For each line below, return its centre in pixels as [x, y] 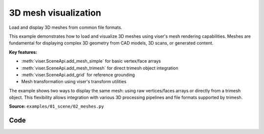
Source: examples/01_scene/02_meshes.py [56, 106]
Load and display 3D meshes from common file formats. [66, 27]
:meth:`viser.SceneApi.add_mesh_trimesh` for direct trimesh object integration [100, 68]
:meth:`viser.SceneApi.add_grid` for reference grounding [78, 75]
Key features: [23, 52]
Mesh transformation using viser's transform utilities [74, 82]
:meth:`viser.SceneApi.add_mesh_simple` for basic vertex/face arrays [91, 61]
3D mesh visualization [55, 13]
